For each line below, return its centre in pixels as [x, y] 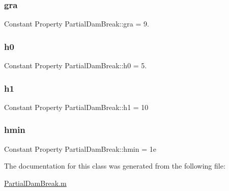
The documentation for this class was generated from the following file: [115, 166]
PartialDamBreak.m [35, 183]
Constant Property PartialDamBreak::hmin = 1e [80, 148]
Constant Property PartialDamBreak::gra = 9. [77, 24]
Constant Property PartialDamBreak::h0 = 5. [76, 65]
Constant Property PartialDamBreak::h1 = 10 [76, 107]
